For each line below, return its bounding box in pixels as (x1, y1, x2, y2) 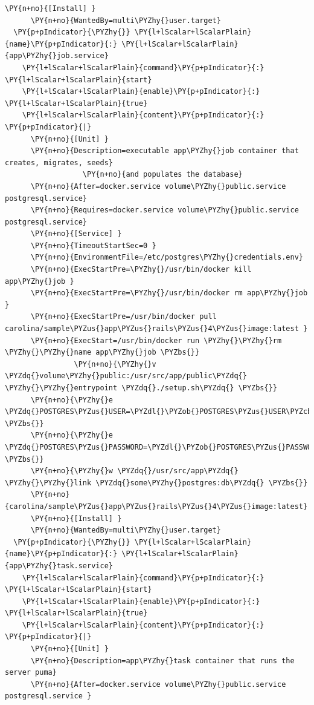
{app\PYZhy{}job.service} (5, 51, 109, 61)
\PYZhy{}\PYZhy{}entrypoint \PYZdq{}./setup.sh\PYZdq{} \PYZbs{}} (5, 384, 278, 392)
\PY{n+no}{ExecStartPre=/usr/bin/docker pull (30, 312, 217, 321)
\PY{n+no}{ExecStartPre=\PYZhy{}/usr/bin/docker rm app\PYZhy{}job (30, 289, 308, 298)
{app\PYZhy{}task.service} (5, 561, 113, 570)
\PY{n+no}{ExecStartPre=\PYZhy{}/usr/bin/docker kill (30, 265, 252, 274)
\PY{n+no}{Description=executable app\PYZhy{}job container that (30, 146, 299, 156)
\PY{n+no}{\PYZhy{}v (74, 359, 156, 369)
